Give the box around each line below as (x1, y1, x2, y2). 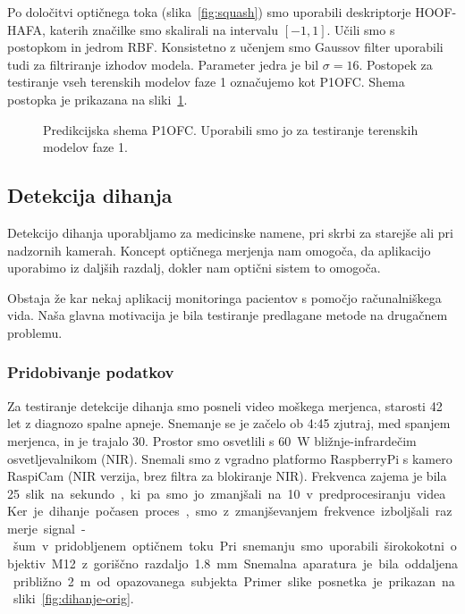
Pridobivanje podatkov (7, 361, 174, 383)
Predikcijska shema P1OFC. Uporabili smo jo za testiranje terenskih (43, 120, 418, 139)
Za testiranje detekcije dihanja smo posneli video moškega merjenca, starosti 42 (7, 396, 443, 415)
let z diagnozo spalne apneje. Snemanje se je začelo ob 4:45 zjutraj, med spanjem (7, 414, 451, 433)
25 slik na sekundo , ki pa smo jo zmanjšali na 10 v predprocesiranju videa (7, 484, 446, 502)
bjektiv (7, 554, 46, 573)
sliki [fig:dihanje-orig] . (13, 589, 134, 608)
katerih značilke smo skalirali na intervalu (49, 20, 279, 38)
